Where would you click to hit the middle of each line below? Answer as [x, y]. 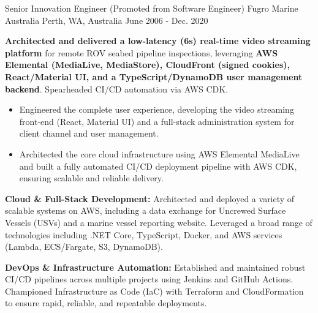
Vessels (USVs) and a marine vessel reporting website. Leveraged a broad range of [159, 222]
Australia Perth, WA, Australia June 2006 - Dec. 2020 [107, 20]
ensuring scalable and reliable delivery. [91, 178]
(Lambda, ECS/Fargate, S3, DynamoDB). [84, 247]
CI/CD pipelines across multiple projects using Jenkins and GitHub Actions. [149, 279]
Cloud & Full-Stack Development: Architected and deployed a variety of [150, 198]
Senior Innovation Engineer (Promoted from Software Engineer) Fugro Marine [152, 8]
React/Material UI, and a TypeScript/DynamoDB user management [154, 76]
